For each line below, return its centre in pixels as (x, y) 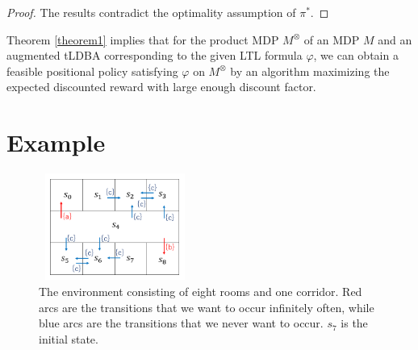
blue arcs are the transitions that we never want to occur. (181, 323)
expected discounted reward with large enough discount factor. (161, 87)
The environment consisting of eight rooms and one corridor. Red (201, 291)
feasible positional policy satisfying (92, 71)
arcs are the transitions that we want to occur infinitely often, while (207, 307)
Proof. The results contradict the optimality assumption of (151, 12)
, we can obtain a (356, 55)
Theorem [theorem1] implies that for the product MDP (143, 39)
